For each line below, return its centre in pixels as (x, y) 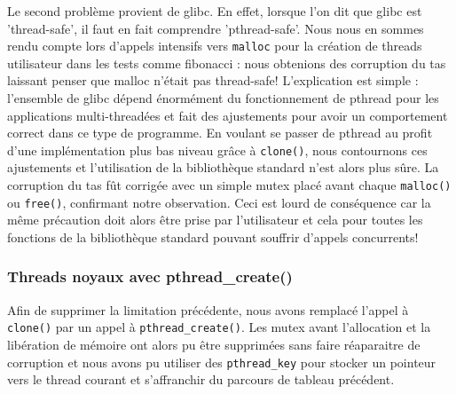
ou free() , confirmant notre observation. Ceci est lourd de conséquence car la (219, 202)
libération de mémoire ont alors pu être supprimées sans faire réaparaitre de (214, 345)
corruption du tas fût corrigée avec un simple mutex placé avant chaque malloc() (229, 185)
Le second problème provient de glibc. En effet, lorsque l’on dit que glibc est (215, 11)
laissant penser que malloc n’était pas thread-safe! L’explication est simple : (213, 80)
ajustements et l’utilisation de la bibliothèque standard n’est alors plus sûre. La (223, 167)
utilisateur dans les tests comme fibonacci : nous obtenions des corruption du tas (227, 63)
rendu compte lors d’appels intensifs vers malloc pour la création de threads (215, 46)
